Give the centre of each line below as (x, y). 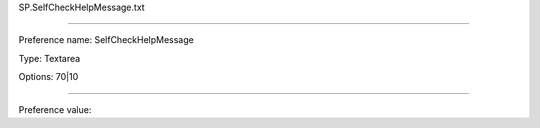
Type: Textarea (49, 58)
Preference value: (55, 109)
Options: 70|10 (48, 77)
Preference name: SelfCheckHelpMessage (106, 40)
